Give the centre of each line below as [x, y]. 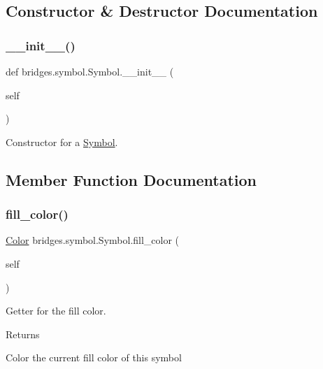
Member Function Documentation [131, 179]
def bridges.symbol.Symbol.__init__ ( [90, 71]
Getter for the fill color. [56, 311]
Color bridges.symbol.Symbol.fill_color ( [93, 240]
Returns [23, 334]
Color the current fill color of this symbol [94, 357]
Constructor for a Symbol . [62, 142]
